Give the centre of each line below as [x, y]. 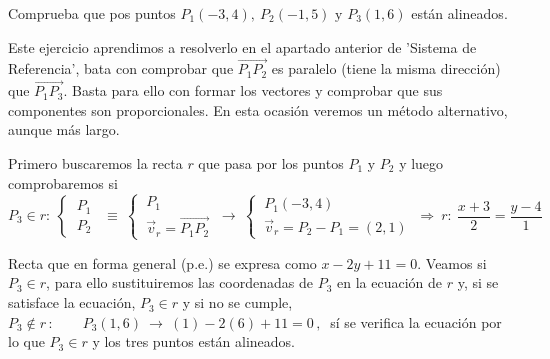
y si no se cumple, [237, 302]
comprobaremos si [63, 182]
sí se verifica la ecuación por [416, 321]
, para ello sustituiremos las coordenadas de [179, 282]
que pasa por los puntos [271, 163]
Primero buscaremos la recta [95, 163]
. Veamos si [452, 262]
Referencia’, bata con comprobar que [121, 68]
